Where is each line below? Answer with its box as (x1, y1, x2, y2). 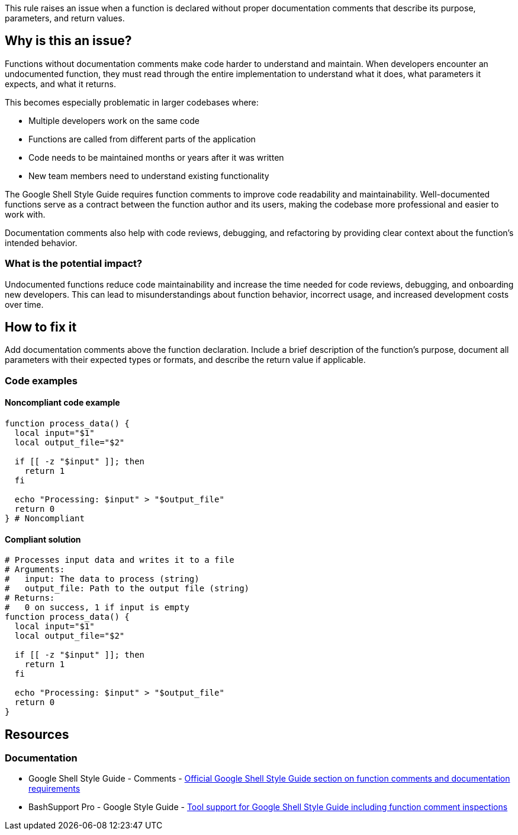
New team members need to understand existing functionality (28, 170, 269, 181)
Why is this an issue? (5, 33, 132, 49)
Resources (5, 726, 69, 742)
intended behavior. (5, 237, 78, 248)
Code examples (5, 374, 78, 387)
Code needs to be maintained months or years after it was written (28, 152, 284, 162)
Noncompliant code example (5, 397, 120, 408)
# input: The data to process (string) (5, 574, 200, 584)
